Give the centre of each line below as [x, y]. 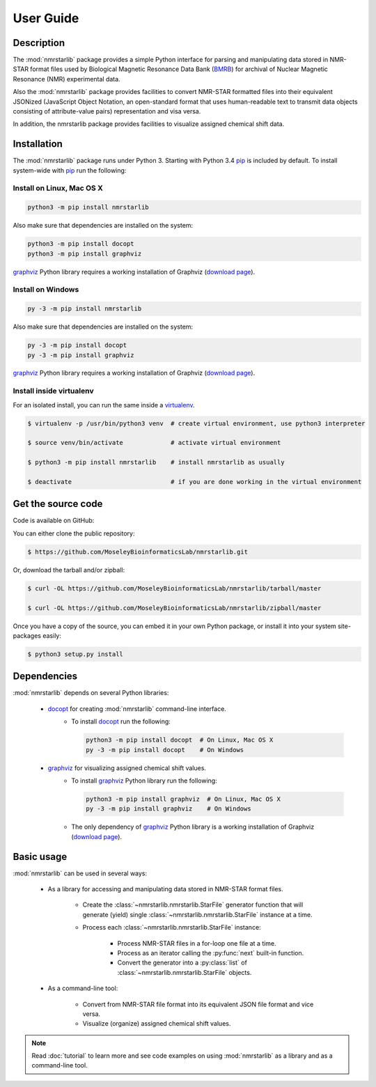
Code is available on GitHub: [54, 521]
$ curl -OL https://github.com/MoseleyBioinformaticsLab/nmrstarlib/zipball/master [174, 608]
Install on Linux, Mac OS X [58, 188]
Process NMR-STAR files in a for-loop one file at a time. [197, 943]
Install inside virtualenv [53, 391]
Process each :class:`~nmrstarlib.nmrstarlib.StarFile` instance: [172, 928]
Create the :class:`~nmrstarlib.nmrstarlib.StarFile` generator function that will [193, 905]
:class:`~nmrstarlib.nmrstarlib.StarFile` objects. [185, 972]
